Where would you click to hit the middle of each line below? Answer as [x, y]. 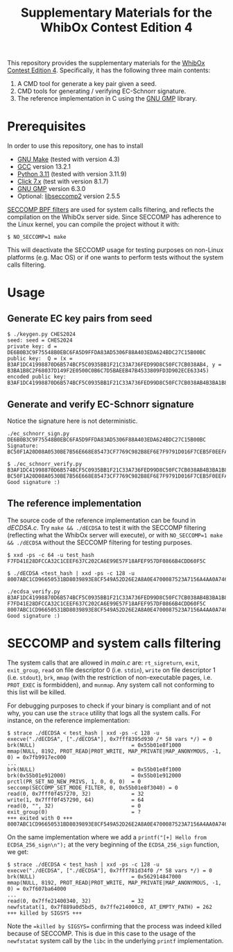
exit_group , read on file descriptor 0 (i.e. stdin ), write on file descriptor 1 [112, 670]
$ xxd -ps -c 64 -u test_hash [51, 555]
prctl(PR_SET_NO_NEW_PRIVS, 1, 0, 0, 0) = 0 [74, 782]
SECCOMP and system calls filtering [114, 643]
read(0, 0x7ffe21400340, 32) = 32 [76, 901]
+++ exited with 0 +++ [40, 818]
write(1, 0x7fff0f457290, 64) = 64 [76, 800]
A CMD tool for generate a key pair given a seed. [87, 84]
